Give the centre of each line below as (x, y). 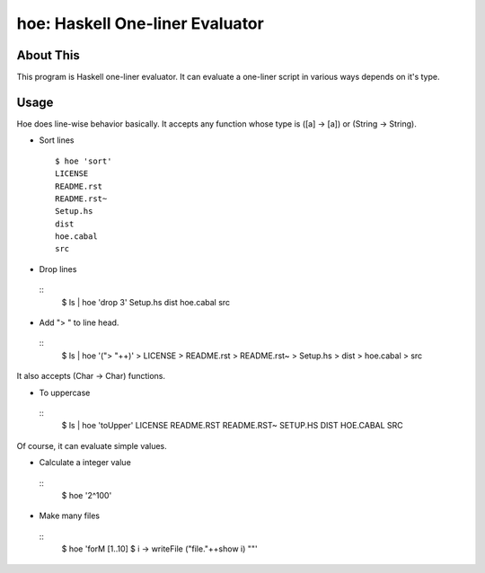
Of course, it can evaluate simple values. (92, 445)
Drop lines (58, 269)
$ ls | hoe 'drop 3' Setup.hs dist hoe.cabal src (146, 302)
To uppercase (65, 392)
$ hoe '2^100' (87, 495)
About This (48, 55)
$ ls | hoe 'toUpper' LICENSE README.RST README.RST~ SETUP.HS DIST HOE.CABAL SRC (232, 426)
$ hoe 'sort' (84, 161)
